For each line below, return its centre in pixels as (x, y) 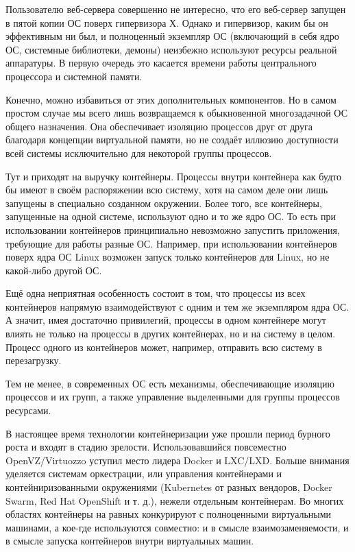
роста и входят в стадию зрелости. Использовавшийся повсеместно (146, 447)
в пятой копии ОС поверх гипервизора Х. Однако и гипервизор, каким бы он (167, 22)
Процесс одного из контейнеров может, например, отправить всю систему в (164, 347)
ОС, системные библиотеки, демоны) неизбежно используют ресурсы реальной (171, 49)
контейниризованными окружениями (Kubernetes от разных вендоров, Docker (169, 487)
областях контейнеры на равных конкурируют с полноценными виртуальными (169, 514)
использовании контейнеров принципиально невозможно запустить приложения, (173, 229)
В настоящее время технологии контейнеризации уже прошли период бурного (168, 433)
